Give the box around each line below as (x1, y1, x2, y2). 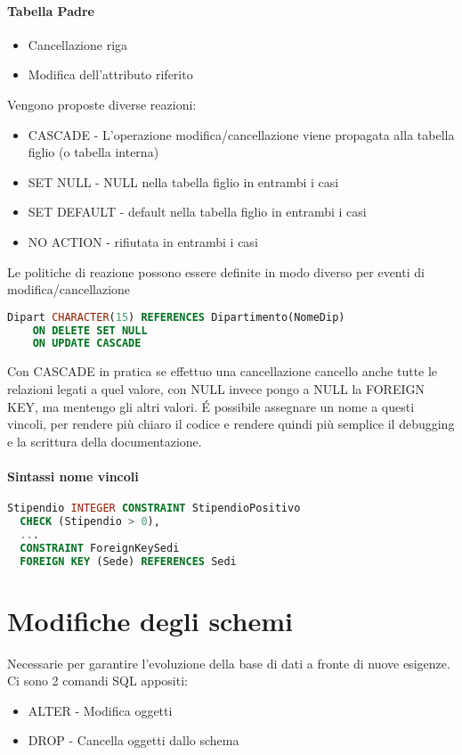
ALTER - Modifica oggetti (28, 701, 173, 719)
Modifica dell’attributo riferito (28, 65, 193, 84)
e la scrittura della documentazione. (7, 431, 202, 450)
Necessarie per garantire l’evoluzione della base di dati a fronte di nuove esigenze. (7, 653, 450, 672)
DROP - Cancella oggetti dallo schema (28, 731, 239, 750)
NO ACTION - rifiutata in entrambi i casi (28, 232, 258, 250)
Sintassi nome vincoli (7, 466, 139, 485)
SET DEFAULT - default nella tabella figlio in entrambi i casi (28, 202, 367, 221)
